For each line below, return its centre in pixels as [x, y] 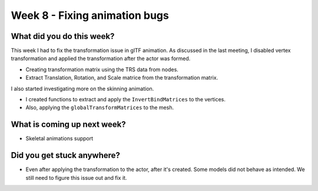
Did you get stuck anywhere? [66, 155]
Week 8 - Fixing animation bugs [90, 15]
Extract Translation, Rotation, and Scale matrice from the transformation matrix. [122, 78]
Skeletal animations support [59, 139]
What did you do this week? [63, 36]
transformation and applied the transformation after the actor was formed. [101, 58]
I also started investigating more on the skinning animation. [82, 88]
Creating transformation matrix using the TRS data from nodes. [102, 69]
